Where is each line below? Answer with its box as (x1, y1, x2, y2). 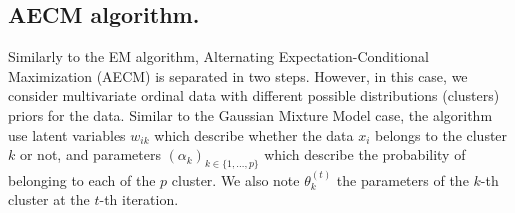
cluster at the (8, 189, 90, 210)
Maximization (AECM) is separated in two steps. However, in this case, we (8, 65, 468, 86)
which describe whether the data (154, 124, 354, 145)
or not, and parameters (19, 144, 161, 165)
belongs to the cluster (375, 124, 508, 145)
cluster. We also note (171, 169, 300, 190)
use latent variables (8, 124, 126, 145)
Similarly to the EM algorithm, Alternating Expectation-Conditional (8, 46, 429, 67)
